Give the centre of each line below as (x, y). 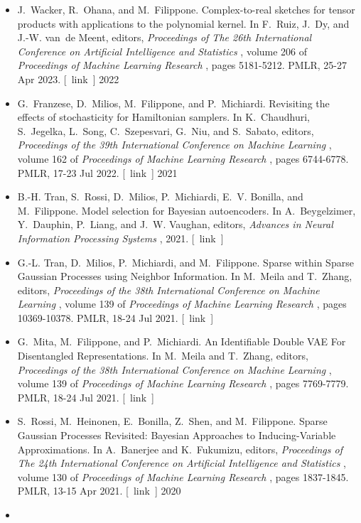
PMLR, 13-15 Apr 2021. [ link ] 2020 (99, 491)
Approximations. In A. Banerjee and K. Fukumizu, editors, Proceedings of (180, 449)
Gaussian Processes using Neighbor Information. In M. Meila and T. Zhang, (185, 276)
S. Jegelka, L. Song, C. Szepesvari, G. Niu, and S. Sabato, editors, (166, 130)
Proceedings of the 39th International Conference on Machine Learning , (174, 145)
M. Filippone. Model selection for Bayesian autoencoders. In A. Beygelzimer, (187, 210)
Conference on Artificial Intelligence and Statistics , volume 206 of (162, 51)
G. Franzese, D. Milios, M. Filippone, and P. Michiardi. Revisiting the (173, 103)
